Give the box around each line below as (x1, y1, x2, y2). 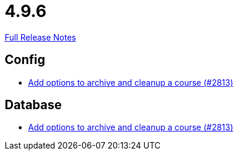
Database (5, 97, 62, 113)
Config (5, 52, 45, 68)
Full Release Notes (5, 32, 76, 42)
